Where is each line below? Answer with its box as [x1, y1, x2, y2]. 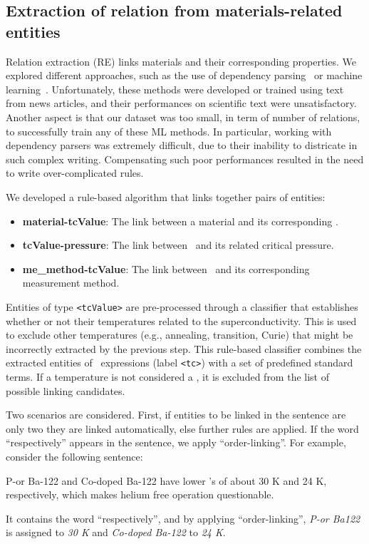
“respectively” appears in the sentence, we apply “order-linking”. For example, [6, 435, 346, 450]
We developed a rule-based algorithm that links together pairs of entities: [6, 189, 326, 204]
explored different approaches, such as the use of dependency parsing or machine [6, 68, 363, 83]
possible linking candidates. [6, 383, 125, 398]
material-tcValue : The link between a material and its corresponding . [22, 213, 338, 228]
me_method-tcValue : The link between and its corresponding [22, 261, 310, 276]
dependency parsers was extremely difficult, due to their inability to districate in [6, 138, 358, 153]
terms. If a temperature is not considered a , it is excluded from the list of [6, 369, 329, 384]
